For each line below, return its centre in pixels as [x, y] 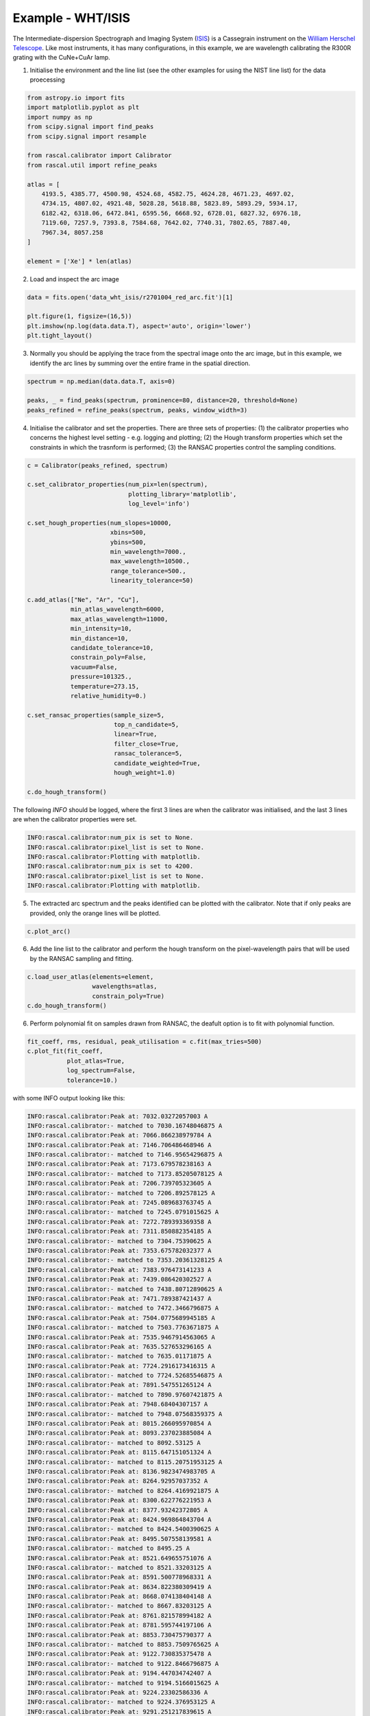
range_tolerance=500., [148, 571]
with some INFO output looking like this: [69, 1098]
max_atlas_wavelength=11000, [119, 619]
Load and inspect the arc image [74, 279]
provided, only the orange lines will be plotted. [95, 913]
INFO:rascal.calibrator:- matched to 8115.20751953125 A [125, 1462]
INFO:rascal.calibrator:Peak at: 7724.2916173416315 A [121, 1366]
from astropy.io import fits [76, 98]
